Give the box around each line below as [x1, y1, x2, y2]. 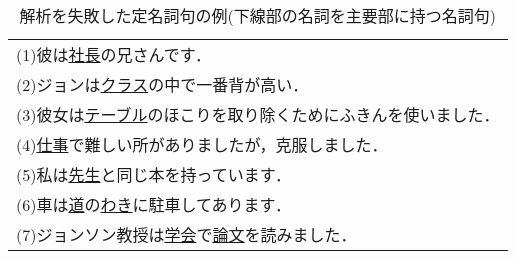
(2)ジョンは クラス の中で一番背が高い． [16, 73, 309, 96]
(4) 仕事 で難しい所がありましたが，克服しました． [16, 133, 388, 156]
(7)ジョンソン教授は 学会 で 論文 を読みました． [16, 223, 357, 246]
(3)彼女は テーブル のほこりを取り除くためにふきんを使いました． [16, 103, 500, 126]
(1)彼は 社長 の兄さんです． [16, 43, 212, 66]
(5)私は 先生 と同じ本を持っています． [16, 163, 292, 186]
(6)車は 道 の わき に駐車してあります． [16, 193, 291, 216]
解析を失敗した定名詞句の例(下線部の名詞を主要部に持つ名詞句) [19, 4, 496, 27]
